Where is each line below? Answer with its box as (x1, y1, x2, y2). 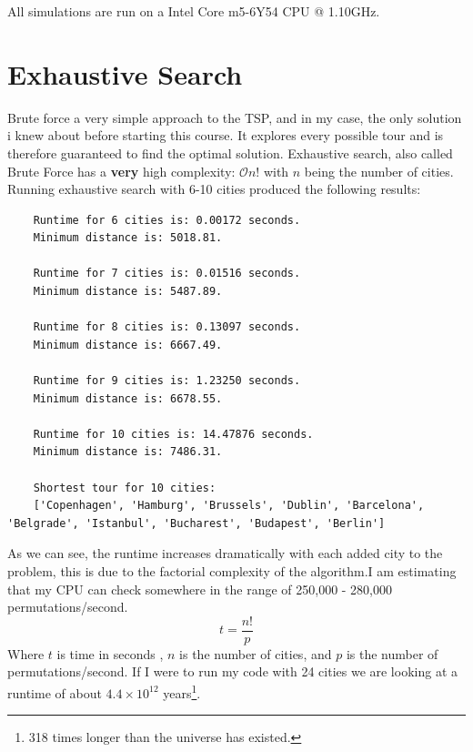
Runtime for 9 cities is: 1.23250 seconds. (33, 374, 301, 388)
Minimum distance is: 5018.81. (33, 231, 223, 245)
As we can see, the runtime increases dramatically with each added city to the (7, 544, 443, 563)
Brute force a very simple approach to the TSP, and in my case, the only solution (7, 107, 462, 127)
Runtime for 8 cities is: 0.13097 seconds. (33, 320, 301, 334)
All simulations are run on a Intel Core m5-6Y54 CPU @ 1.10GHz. (7, 2, 380, 20)
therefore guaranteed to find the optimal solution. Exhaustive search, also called (7, 143, 453, 162)
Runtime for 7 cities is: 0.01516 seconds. (33, 267, 301, 280)
